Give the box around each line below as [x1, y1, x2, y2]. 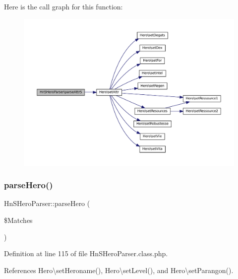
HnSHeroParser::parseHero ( [4, 198, 90, 209]
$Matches [4, 215, 33, 225]
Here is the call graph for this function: [4, 1, 123, 11]
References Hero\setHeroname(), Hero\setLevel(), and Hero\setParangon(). [4, 265, 234, 275]
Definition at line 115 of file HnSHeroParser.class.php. [4, 248, 168, 259]
